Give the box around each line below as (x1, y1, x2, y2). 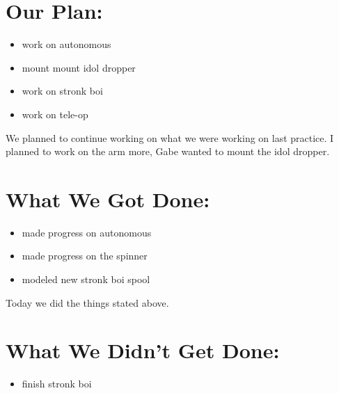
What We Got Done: (6, 184, 210, 213)
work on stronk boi (22, 83, 103, 98)
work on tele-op (22, 106, 88, 121)
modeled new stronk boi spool (22, 272, 150, 286)
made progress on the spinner (22, 248, 148, 263)
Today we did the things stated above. (6, 295, 169, 310)
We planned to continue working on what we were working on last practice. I (6, 130, 334, 145)
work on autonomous (22, 37, 111, 51)
